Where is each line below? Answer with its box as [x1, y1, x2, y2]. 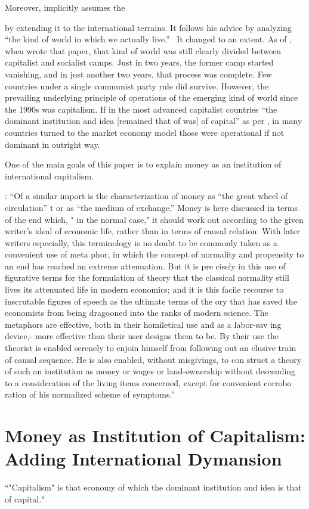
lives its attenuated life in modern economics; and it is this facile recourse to [5, 283, 284, 296]
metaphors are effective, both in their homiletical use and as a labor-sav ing [5, 318, 282, 330]
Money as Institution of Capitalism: [5, 423, 305, 448]
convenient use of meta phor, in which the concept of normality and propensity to [5, 248, 304, 260]
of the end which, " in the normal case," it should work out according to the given [5, 213, 304, 225]
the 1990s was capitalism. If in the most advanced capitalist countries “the [5, 103, 277, 115]
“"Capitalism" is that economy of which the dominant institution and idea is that [5, 481, 302, 494]
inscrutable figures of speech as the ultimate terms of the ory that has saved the [5, 294, 297, 307]
